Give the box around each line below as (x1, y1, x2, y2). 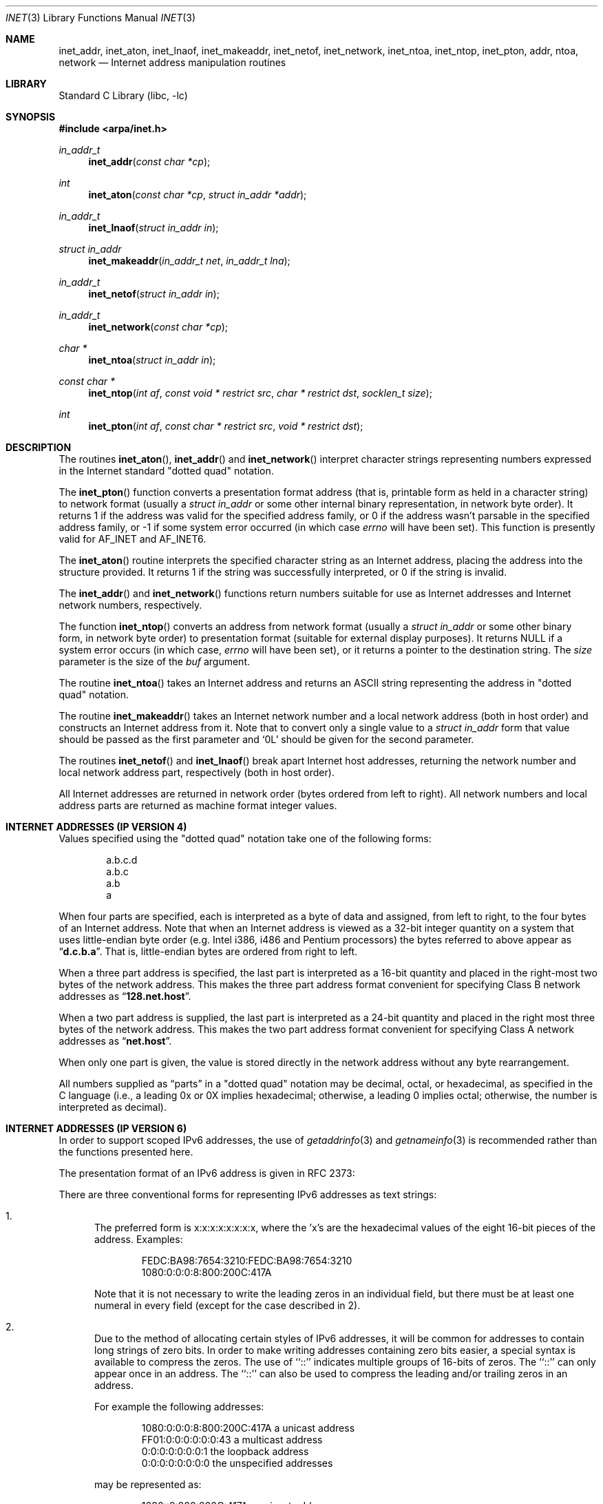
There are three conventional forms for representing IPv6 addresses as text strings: (59, 1189, 437, 1200)
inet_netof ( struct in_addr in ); (88, 288, 220, 300)
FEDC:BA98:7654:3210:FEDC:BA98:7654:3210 (141, 1255, 352, 1266)
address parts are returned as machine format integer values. (59, 800, 337, 811)
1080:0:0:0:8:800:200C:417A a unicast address (141, 1422, 355, 1434)
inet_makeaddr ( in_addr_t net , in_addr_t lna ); (88, 255, 290, 267)
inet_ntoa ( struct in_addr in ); (88, 354, 216, 366)
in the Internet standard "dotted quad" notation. (59, 465, 274, 477)
